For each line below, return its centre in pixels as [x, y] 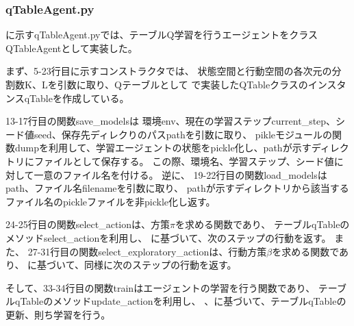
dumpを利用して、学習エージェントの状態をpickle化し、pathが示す [163, 148]
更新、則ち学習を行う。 [58, 314]
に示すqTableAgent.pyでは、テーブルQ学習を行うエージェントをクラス [162, 35]
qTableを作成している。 [77, 98]
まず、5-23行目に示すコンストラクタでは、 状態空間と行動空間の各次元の [169, 71]
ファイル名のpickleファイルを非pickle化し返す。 [111, 201]
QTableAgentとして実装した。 [72, 48]
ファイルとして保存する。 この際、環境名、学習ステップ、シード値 [184, 161]
